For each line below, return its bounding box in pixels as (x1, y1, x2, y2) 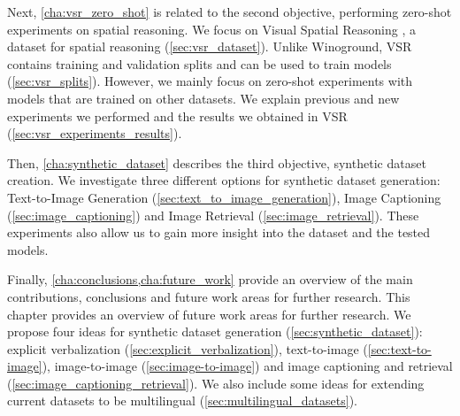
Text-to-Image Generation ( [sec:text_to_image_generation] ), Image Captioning (7, 188, 441, 206)
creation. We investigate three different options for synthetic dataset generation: (7, 171, 441, 189)
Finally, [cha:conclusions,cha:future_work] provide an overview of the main (7, 270, 413, 289)
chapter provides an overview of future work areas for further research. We (7, 304, 411, 323)
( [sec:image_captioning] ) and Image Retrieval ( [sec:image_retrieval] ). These (7, 205, 419, 224)
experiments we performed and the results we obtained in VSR (7, 106, 348, 125)
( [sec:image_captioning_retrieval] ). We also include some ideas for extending (7, 374, 425, 392)
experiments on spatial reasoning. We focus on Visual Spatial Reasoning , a (7, 19, 416, 38)
